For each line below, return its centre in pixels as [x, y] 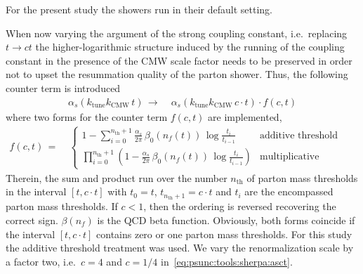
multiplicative [290, 157]
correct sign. [32, 220]
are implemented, [245, 116]
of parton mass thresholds [302, 177]
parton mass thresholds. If [62, 206]
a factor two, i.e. [41, 261]
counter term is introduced [63, 87]
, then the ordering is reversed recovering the [240, 206]
